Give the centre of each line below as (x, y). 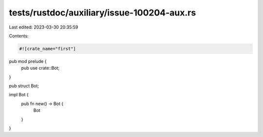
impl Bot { (19, 95)
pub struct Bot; (24, 86)
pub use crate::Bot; (40, 68)
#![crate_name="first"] (48, 49)
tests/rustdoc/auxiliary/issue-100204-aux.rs (103, 13)
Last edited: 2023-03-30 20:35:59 (44, 27)
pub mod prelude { (28, 61)
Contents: (19, 36)
